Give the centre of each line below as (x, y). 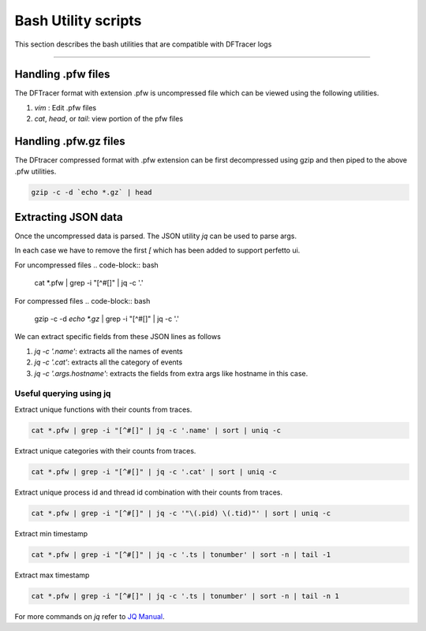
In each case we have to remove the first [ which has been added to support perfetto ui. (157, 250)
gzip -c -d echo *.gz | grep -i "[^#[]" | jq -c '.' (107, 319)
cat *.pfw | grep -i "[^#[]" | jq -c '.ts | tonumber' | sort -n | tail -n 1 (185, 596)
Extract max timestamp (52, 575)
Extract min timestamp (51, 533)
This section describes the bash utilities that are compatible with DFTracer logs (143, 44)
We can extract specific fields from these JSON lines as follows (118, 337)
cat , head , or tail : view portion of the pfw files (109, 119)
